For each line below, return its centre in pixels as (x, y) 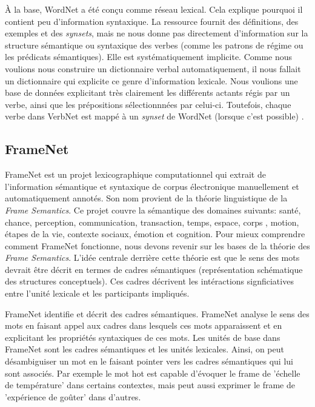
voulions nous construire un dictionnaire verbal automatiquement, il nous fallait (153, 68)
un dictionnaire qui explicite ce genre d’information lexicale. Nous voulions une (151, 80)
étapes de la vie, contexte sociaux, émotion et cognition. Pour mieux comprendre (155, 234)
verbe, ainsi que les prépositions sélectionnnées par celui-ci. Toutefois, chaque (148, 104)
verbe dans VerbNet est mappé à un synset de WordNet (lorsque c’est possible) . (154, 116)
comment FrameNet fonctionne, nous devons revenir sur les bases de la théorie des (157, 245)
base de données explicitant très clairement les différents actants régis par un (148, 92)
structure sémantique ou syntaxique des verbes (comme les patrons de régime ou (154, 45)
